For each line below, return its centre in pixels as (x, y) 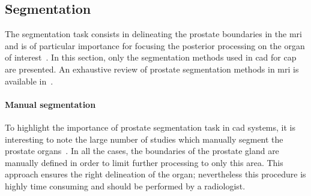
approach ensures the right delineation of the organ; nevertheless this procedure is (155, 174)
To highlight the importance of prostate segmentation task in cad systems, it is (150, 127)
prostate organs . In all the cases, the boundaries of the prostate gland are (142, 151)
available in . (29, 81)
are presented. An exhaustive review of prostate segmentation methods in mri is (152, 69)
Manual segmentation (50, 104)
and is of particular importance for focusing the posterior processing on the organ (155, 45)
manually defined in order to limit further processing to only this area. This (144, 162)
